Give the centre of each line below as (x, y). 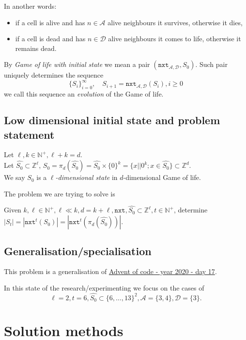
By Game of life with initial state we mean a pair (77, 64)
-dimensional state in (86, 177)
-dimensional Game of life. (162, 177)
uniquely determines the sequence (54, 75)
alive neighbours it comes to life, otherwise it (175, 39)
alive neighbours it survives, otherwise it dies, (175, 22)
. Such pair (211, 64)
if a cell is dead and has (50, 39)
